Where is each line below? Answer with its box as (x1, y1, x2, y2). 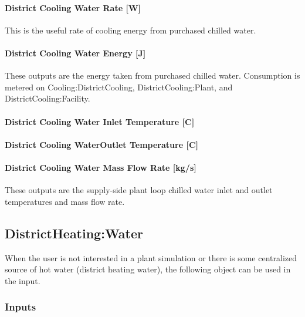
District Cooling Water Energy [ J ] (5, 46, 146, 59)
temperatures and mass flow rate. (5, 195, 125, 207)
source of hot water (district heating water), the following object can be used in (5, 263, 291, 275)
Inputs (5, 299, 36, 314)
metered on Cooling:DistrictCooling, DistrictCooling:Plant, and (5, 80, 233, 93)
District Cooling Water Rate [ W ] (5, 1, 141, 14)
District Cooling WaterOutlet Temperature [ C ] (5, 138, 198, 150)
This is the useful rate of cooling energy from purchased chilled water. (5, 23, 256, 36)
